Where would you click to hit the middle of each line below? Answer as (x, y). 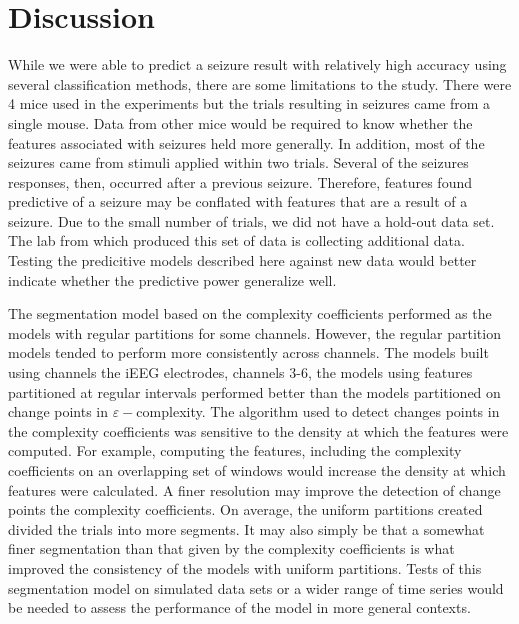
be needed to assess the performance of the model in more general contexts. (239, 607)
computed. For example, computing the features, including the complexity (235, 450)
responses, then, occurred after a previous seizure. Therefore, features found (240, 181)
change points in (58, 411)
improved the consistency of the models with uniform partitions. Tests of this (245, 567)
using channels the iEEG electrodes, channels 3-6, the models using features (240, 372)
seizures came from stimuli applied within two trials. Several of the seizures (238, 162)
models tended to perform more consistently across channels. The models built (248, 352)
